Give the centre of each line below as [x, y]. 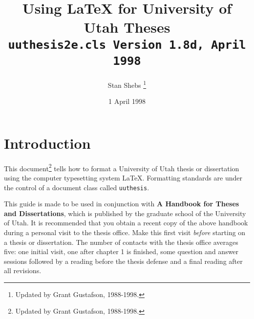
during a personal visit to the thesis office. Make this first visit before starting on [125, 232]
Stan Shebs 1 [127, 84]
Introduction [47, 143]
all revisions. [23, 270]
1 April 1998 [127, 101]
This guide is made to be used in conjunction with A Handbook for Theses [122, 204]
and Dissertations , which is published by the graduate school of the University [125, 213]
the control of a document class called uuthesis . [77, 187]
